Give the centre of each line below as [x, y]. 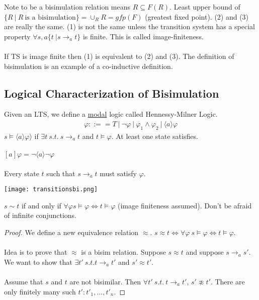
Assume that [24, 281]
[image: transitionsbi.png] [51, 190]
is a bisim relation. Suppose [123, 252]
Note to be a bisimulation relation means [67, 7]
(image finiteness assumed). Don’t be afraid [185, 205]
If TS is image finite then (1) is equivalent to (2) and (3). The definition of [119, 56]
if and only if [41, 205]
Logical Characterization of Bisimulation [112, 93]
